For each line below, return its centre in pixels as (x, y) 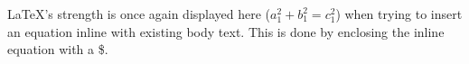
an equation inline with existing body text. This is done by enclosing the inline (226, 31)
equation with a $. (58, 49)
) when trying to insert (399, 14)
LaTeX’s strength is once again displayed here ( (139, 14)
